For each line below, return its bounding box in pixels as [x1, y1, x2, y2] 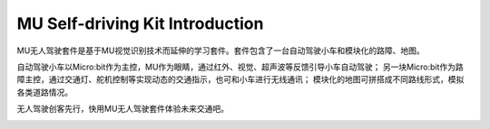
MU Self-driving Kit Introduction [16, 14, 264, 33]
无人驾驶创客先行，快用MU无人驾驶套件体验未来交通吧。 [16, 104, 230, 115]
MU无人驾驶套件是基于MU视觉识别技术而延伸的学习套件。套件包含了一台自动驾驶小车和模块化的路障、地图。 [16, 45, 426, 56]
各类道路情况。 [16, 87, 73, 97]
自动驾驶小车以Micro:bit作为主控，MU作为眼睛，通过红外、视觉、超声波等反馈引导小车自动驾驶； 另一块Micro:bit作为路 [16, 61, 465, 72]
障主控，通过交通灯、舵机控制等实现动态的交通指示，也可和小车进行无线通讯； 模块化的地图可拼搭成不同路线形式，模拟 [16, 74, 465, 85]
